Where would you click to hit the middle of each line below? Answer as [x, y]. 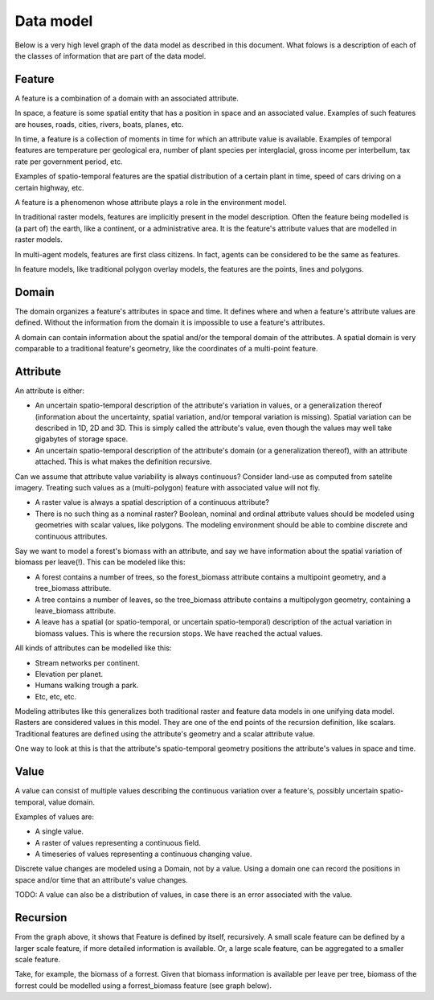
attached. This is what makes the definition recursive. [123, 461]
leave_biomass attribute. [76, 610]
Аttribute [38, 371]
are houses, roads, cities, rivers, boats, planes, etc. [99, 124]
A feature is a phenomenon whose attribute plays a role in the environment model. [151, 202]
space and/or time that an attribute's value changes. [101, 879]
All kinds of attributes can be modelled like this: [93, 648]
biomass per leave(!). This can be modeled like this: [100, 562]
